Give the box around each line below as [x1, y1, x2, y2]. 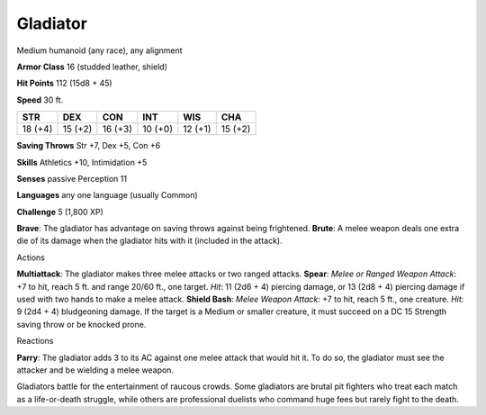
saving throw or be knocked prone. [16, 319, 147, 329]
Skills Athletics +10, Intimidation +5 [16, 157, 148, 167]
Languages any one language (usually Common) [16, 190, 198, 201]
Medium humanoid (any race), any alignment [16, 45, 184, 56]
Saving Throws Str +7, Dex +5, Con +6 [16, 140, 161, 151]
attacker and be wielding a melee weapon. [16, 365, 175, 375]
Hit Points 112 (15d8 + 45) [16, 77, 112, 89]
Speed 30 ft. [16, 95, 64, 105]
